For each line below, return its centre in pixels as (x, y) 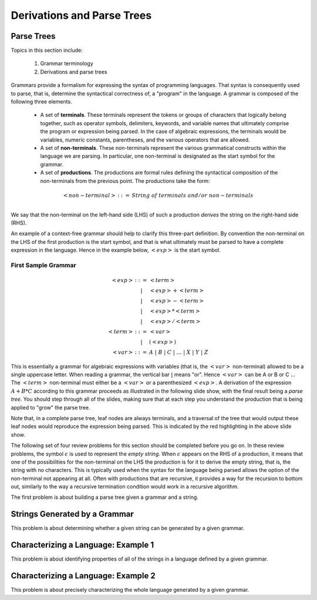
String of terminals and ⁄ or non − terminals (193, 195)
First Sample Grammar (43, 265)
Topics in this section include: (47, 51)
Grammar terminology (67, 63)
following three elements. (42, 102)
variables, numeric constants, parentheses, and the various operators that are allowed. (145, 140)
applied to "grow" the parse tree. (50, 407)
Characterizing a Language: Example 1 (82, 545)
